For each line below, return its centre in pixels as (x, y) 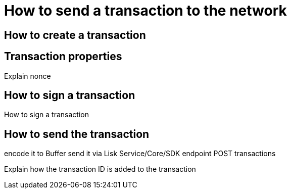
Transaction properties (63, 57)
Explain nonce (28, 76)
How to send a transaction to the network (145, 11)
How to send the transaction (77, 134)
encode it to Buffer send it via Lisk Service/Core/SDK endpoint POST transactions (140, 154)
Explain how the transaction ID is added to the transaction (100, 169)
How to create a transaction (75, 35)
